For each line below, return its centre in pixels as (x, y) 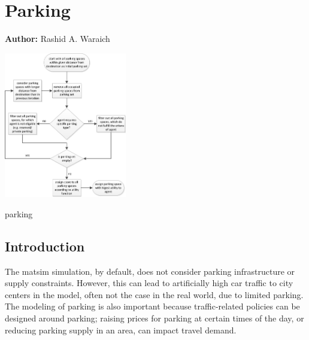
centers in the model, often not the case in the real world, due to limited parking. (154, 294)
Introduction (45, 246)
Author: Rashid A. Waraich (57, 39)
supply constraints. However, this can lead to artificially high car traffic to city (149, 283)
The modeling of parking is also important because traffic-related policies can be (152, 306)
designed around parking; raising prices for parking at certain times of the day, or (154, 318)
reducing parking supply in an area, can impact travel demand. (121, 330)
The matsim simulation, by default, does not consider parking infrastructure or (150, 271)
